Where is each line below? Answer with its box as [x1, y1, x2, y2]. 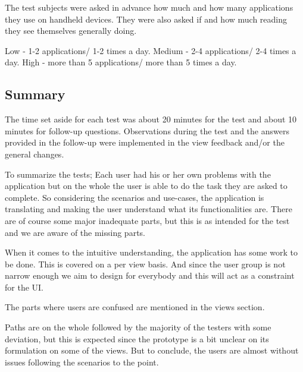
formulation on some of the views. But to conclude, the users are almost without [5, 344, 299, 357]
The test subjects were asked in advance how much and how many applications [5, 1, 293, 13]
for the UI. [5, 280, 43, 293]
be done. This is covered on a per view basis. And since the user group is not [5, 257, 286, 270]
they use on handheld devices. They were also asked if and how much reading [5, 12, 288, 25]
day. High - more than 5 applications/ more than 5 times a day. [5, 56, 237, 68]
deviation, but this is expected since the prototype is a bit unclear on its [5, 332, 269, 345]
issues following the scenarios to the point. [5, 355, 159, 368]
